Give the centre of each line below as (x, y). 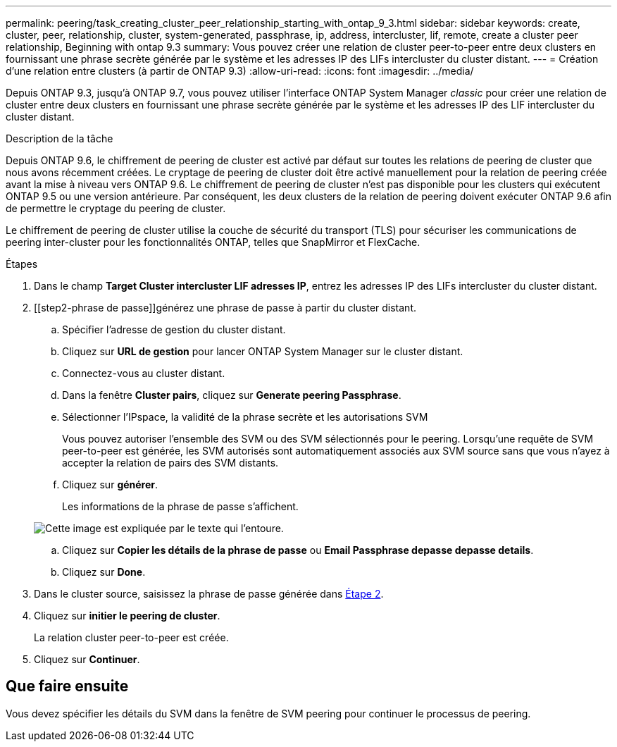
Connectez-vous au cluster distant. (144, 373)
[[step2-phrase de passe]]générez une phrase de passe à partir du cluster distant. (225, 308)
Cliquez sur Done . (104, 572)
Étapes (22, 264)
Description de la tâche (60, 138)
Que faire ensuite (67, 686)
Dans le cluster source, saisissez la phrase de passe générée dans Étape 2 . (209, 594)
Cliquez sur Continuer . (87, 659)
